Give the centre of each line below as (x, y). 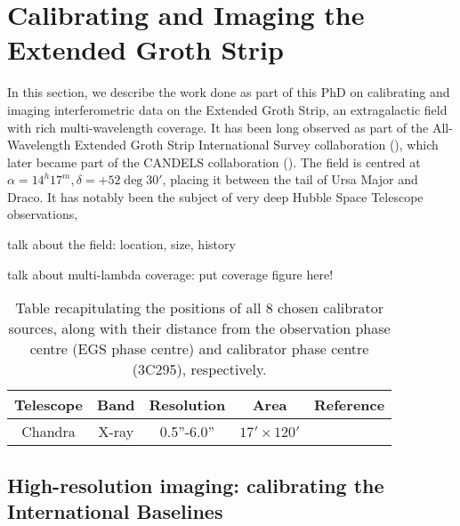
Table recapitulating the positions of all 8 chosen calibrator (199, 308)
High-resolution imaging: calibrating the (196, 485)
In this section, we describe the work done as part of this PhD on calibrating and (229, 92)
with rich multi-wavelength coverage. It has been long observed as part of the (218, 127)
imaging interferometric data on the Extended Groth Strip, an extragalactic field (227, 109)
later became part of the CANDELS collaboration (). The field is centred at (214, 162)
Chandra (48, 432)
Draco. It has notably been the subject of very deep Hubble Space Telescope (215, 196)
